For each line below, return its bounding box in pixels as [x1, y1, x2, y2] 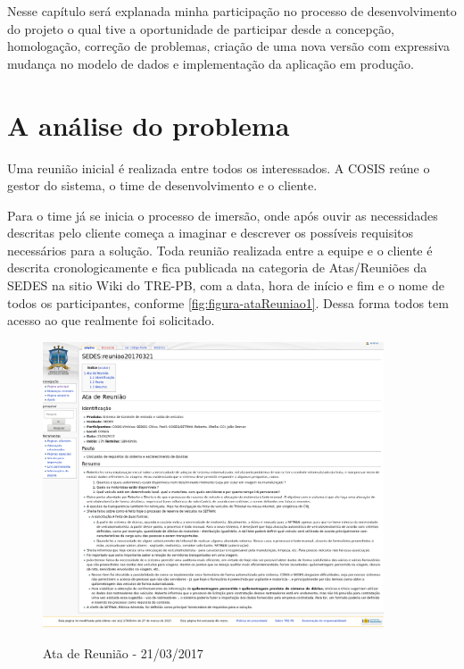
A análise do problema [7, 106, 290, 143]
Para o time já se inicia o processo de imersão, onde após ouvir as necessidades [7, 205, 438, 224]
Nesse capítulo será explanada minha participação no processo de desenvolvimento [7, 2, 457, 20]
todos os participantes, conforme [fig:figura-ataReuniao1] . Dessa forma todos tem [7, 293, 449, 312]
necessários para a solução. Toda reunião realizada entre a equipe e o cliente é [7, 240, 433, 259]
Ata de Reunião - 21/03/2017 [43, 644, 203, 663]
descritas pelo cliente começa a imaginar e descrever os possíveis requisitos [7, 223, 414, 242]
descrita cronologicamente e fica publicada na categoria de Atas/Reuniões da [7, 258, 427, 277]
